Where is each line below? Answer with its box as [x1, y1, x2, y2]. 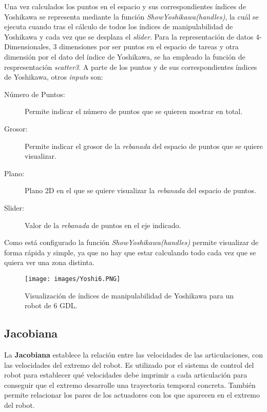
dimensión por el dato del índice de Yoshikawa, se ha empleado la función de [4, 51, 245, 62]
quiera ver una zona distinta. [4, 257, 94, 268]
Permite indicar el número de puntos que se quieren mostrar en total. [25, 106, 243, 117]
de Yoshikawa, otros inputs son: [4, 71, 103, 82]
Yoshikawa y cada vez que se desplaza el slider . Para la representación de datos [4, 31, 254, 42]
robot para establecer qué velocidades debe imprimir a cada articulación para [4, 369, 247, 380]
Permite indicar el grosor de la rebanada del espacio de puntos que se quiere [25, 140, 263, 151]
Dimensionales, [4, 41, 51, 52]
